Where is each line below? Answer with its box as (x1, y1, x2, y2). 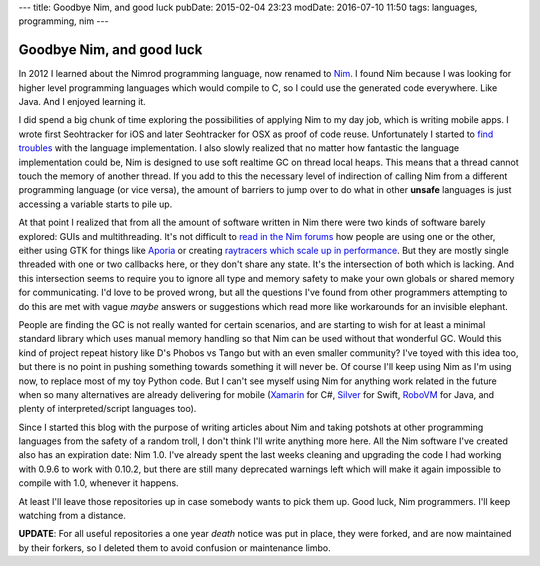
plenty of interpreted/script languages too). (18, 403, 197, 415)
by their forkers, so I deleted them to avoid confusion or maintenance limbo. (18, 541, 331, 554)
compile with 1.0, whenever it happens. (18, 477, 179, 489)
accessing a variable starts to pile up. (18, 198, 173, 210)
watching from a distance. (18, 510, 127, 522)
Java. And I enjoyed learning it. (18, 96, 147, 108)
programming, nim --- (18, 15, 109, 27)
